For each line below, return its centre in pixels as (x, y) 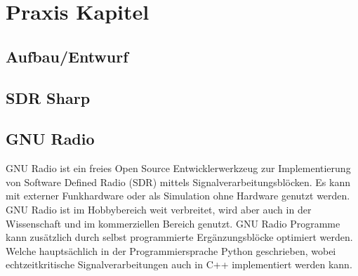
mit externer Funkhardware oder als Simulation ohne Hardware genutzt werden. (178, 196)
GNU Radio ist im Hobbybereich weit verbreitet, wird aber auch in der (159, 209)
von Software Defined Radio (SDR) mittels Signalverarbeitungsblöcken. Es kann (178, 182)
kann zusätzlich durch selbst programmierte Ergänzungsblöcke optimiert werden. (179, 237)
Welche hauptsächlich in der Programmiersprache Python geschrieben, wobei (171, 250)
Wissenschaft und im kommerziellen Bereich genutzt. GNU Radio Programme (173, 223)
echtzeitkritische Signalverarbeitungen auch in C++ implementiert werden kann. (179, 264)
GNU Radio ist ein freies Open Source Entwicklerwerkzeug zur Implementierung (178, 168)
